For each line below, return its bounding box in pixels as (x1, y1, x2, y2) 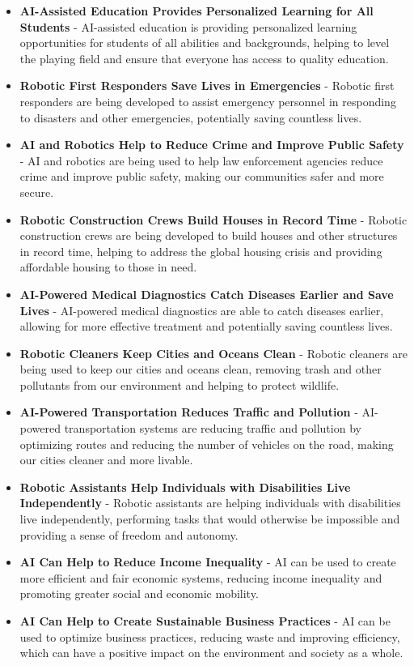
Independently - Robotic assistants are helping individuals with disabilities (19, 494, 401, 511)
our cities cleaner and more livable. (19, 451, 193, 468)
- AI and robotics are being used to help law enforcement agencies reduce (19, 152, 383, 169)
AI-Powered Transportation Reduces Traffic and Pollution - (19, 403, 358, 421)
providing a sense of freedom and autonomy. (19, 526, 239, 543)
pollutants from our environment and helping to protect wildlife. (19, 376, 340, 393)
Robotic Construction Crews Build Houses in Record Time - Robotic (19, 211, 408, 228)
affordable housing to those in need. (19, 258, 197, 275)
